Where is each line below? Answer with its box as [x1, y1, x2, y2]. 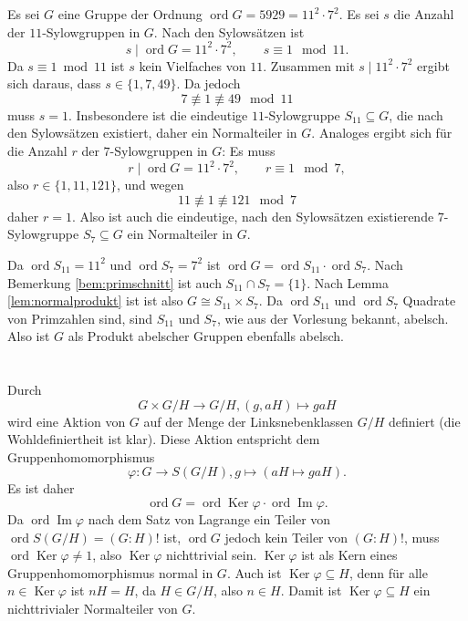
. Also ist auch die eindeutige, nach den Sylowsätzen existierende [71, 206, 434, 225]
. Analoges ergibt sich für [311, 123, 452, 142]
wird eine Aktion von [7, 411, 126, 430]
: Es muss [222, 141, 276, 160]
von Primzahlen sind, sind [7, 308, 153, 327]
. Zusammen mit [263, 56, 355, 75]
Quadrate [402, 291, 456, 310]
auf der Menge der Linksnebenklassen [143, 411, 354, 430]
